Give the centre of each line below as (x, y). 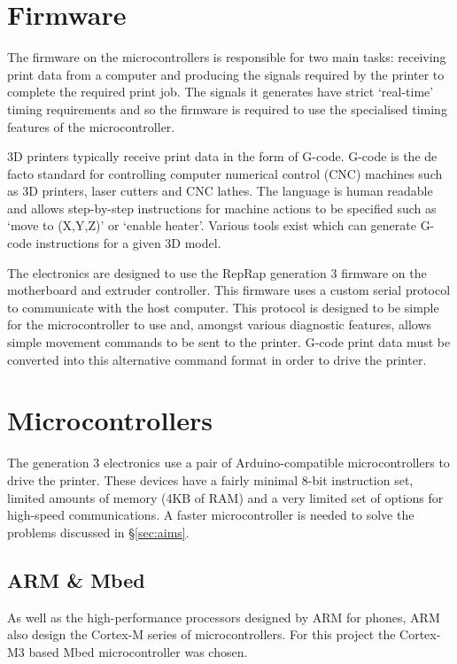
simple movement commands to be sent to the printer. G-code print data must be (229, 342)
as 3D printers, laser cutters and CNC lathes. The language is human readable (220, 191)
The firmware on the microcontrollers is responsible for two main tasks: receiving (227, 57)
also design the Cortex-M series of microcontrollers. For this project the (201, 634)
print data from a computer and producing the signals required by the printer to (226, 74)
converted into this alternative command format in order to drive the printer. (217, 359)
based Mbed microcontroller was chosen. (138, 651)
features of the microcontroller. (91, 126)
